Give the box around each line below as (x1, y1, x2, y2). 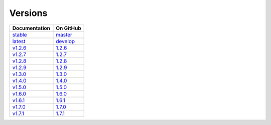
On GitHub (56, 24, 81, 31)
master (56, 31, 73, 38)
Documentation (12, 24, 50, 31)
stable (12, 31, 27, 38)
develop (56, 37, 75, 44)
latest (12, 37, 26, 44)
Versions (9, 7, 48, 18)
